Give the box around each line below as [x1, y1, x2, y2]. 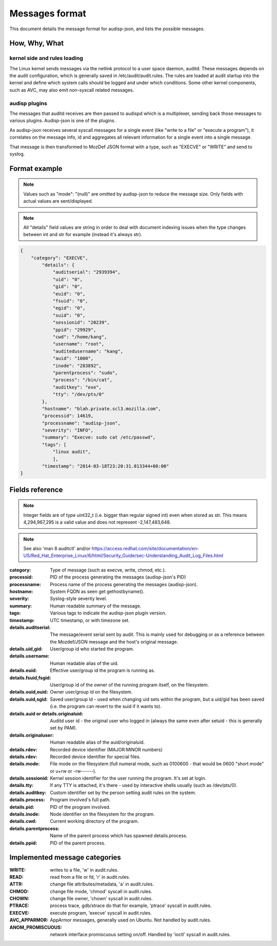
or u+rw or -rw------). [50, 768, 97, 774]
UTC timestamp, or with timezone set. [50, 617, 130, 623]
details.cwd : [9, 818, 37, 824]
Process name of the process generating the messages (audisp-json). [50, 581, 198, 587]
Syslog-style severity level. [50, 595, 107, 602]
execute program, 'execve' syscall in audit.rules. [50, 910, 152, 916]
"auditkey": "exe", [52, 384, 102, 390]
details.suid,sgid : [9, 696, 48, 702]
